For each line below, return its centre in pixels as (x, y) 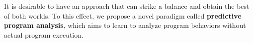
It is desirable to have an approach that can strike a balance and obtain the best (127, 6)
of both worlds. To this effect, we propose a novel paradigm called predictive (123, 15)
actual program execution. (44, 34)
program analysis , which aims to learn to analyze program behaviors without (125, 25)
